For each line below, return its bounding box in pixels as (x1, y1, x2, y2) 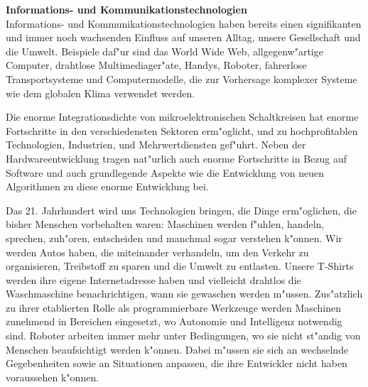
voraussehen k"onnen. (6, 369, 99, 384)
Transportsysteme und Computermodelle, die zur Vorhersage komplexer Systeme (6, 71, 357, 86)
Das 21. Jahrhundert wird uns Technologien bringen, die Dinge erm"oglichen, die (6, 202, 357, 217)
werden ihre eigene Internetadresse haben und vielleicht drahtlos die (6, 272, 301, 287)
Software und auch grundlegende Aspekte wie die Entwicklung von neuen (6, 165, 324, 180)
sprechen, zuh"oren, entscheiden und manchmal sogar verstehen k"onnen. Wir (6, 230, 342, 245)
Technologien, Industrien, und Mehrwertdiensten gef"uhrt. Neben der (6, 137, 306, 152)
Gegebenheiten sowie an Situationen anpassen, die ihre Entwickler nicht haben (6, 356, 347, 371)
